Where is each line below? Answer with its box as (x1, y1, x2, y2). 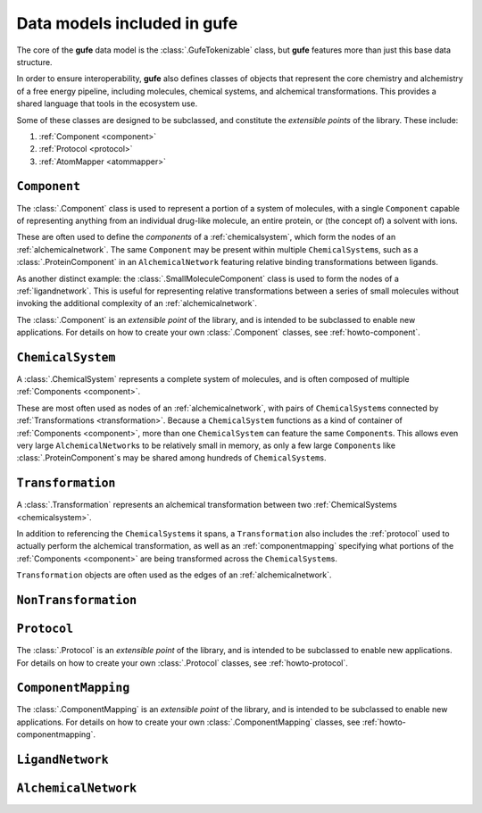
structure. (16, 56, 53, 67)
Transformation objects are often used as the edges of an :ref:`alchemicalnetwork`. (16, 569, 332, 580)
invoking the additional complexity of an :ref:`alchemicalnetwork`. (16, 298, 258, 309)
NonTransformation (16, 593, 137, 608)
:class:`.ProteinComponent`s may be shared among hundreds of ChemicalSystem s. (16, 452, 327, 463)
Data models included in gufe (16, 13, 238, 33)
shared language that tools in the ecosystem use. (16, 98, 198, 109)
